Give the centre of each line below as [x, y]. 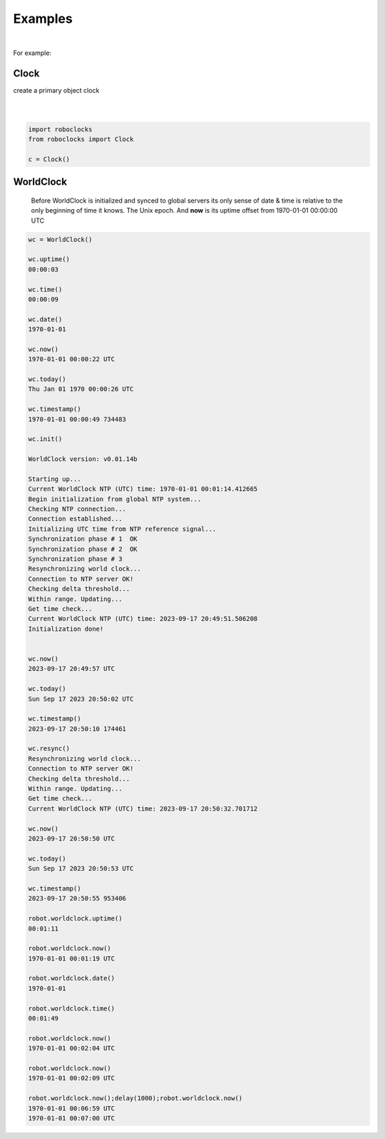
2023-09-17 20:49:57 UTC [72, 669]
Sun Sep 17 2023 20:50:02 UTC [81, 699]
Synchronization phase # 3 [75, 559]
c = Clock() [49, 159]
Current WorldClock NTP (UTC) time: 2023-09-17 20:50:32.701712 [143, 809]
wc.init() [45, 439]
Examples [43, 19]
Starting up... [55, 479]
